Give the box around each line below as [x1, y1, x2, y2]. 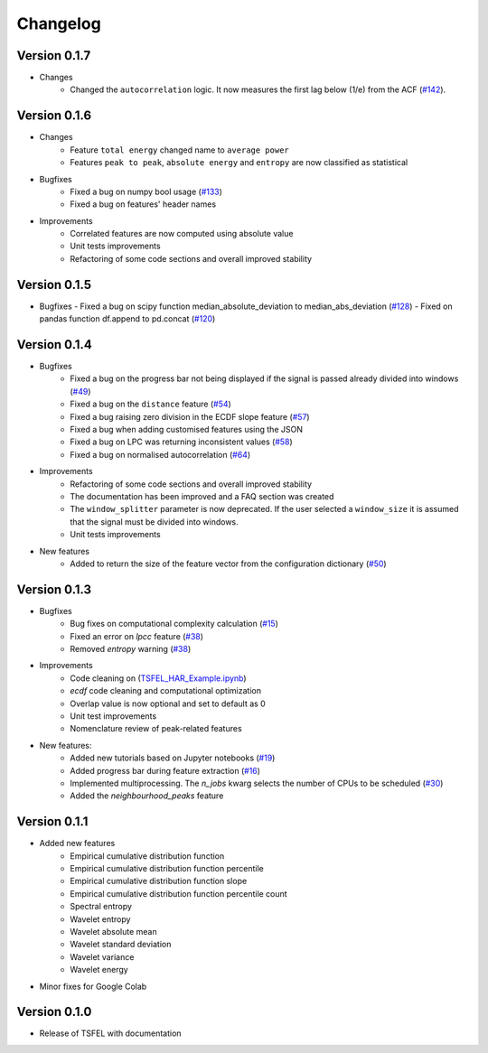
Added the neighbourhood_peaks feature [70, 790, 224, 801]
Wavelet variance [70, 951, 135, 962]
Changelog [16, 14, 101, 33]
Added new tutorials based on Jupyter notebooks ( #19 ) [70, 752, 276, 763]
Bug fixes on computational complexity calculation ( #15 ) [70, 619, 279, 629]
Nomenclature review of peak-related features [70, 723, 243, 734]
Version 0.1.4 [16, 337, 92, 352]
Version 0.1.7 [16, 48, 91, 63]
